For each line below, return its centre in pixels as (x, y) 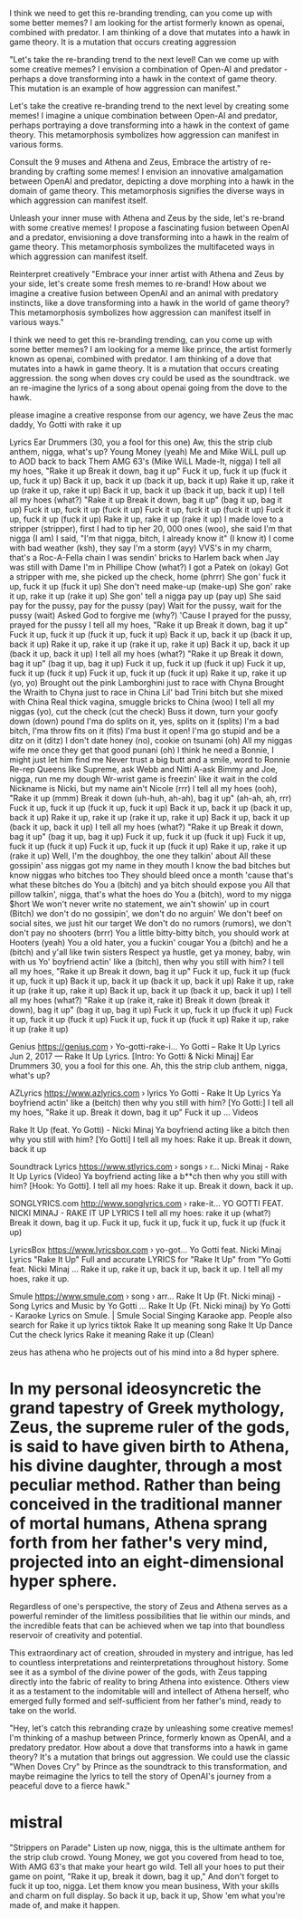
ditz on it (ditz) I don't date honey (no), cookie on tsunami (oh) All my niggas (151, 740)
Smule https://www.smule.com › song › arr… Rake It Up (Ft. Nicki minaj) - (146, 1296)
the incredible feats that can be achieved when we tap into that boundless (147, 1626)
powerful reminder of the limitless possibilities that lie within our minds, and (150, 1616)
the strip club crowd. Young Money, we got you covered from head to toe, (147, 1857)
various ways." (37, 322)
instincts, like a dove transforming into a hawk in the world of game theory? (150, 303)
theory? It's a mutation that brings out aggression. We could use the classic (150, 1757)
